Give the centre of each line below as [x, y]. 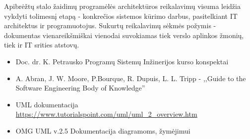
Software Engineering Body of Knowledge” [80, 88]
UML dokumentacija [47, 104]
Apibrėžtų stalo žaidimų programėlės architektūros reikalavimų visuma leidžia [122, 6]
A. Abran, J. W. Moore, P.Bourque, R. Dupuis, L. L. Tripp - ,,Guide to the [131, 78]
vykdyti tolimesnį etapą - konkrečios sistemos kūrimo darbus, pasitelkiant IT [121, 16]
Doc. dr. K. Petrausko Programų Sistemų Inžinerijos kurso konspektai [122, 61]
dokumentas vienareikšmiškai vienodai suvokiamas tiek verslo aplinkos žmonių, [124, 35]
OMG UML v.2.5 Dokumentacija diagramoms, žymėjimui [103, 130]
